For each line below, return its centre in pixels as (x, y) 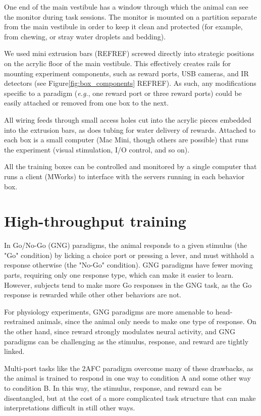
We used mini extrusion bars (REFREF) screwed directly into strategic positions (129, 53)
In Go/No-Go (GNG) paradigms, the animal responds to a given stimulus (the (126, 245)
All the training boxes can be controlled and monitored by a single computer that (130, 166)
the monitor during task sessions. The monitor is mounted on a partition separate (130, 16)
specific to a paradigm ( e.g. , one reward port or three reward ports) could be (123, 93)
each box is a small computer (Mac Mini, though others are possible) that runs (126, 140)
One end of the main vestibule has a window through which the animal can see (126, 7)
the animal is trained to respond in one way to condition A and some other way (127, 378)
